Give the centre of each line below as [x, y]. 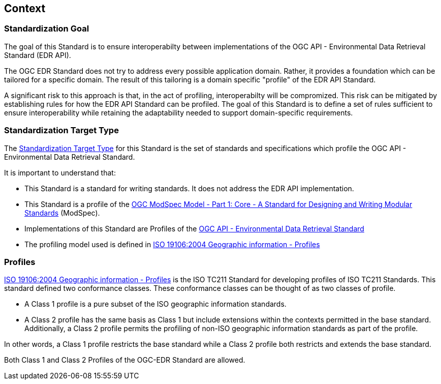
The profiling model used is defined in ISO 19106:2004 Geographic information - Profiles [172, 244]
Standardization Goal [47, 29]
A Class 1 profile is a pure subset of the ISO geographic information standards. [155, 304]
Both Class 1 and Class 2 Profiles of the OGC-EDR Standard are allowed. [125, 360]
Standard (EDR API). [38, 55]
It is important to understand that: [60, 172]
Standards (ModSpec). [62, 213]
